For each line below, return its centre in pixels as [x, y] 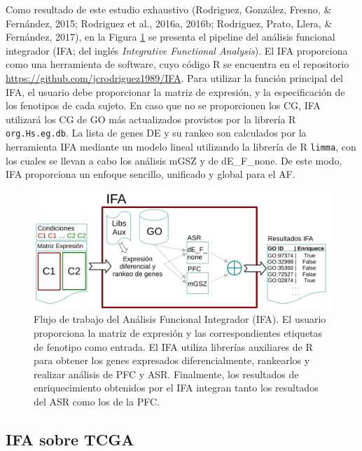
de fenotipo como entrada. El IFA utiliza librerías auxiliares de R [173, 346]
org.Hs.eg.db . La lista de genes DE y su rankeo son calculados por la [156, 133]
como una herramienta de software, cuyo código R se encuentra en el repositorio [177, 64]
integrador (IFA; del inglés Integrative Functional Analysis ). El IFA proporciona [177, 50]
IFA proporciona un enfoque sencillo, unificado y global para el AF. [151, 174]
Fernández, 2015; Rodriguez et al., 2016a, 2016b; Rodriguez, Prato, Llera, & [169, 23]
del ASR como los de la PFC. [97, 401]
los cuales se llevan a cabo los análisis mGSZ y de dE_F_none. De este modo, [174, 160]
